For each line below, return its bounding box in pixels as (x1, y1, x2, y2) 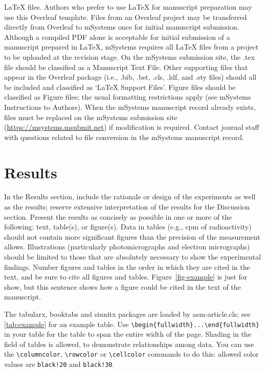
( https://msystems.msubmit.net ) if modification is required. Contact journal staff (4, 122, 259, 132)
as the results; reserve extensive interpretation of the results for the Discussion (4, 201, 250, 212)
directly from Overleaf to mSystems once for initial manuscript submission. (4, 21, 239, 32)
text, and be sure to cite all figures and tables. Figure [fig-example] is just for (4, 271, 248, 282)
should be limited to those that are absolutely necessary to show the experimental (4, 251, 261, 262)
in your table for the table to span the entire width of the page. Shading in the (4, 329, 251, 339)
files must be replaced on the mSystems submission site (4, 111, 178, 122)
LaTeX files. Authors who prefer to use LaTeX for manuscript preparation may (4, 2, 252, 12)
